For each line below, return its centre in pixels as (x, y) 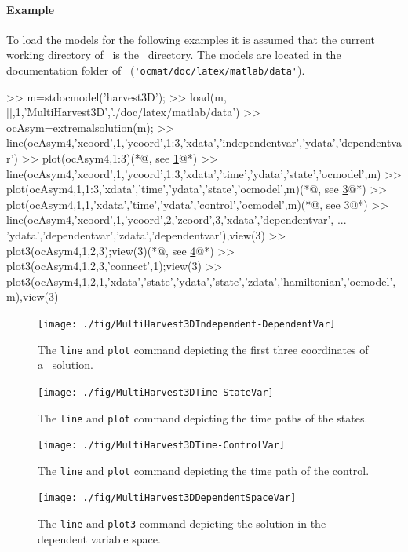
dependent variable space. (99, 538)
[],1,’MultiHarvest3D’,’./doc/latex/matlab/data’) (123, 112)
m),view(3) (33, 296)
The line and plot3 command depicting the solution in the (182, 523)
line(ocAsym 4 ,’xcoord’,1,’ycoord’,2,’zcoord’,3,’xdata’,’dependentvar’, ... (177, 219)
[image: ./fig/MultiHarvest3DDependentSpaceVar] (167, 498)
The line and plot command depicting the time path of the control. (204, 470)
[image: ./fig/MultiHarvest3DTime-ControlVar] (161, 446)
